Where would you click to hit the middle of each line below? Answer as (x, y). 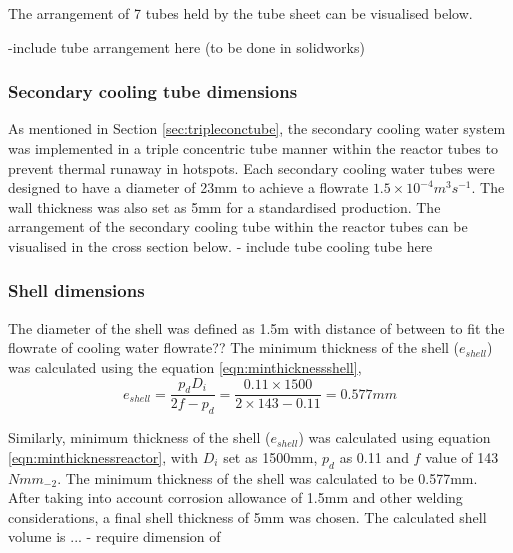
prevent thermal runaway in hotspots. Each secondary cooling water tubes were (251, 167)
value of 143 (462, 456)
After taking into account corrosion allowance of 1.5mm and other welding (235, 497)
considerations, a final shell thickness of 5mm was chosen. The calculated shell (247, 516)
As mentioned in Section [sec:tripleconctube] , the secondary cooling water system (257, 128)
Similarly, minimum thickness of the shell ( (139, 437)
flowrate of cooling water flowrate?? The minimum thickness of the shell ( (234, 347)
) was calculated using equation (394, 437)
